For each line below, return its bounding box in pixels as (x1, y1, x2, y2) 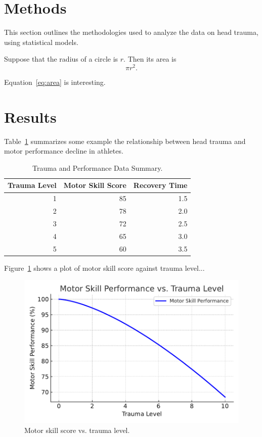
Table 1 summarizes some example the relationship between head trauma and (4, 135, 246, 146)
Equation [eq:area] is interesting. (4, 76, 106, 87)
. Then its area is (123, 54, 177, 64)
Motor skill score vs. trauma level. (24, 424, 130, 435)
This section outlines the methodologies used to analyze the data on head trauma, (4, 27, 258, 37)
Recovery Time (133, 180, 188, 190)
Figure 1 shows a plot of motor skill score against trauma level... (4, 262, 205, 273)
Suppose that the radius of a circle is (4, 54, 118, 64)
